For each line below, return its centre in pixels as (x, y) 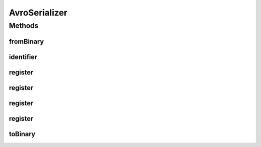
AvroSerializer (38, 13)
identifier (23, 57)
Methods (24, 26)
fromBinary (26, 41)
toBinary (22, 134)
